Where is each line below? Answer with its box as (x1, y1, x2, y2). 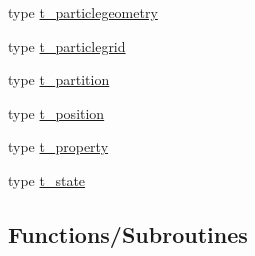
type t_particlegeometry (8, 2, 158, 22)
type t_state (8, 169, 86, 190)
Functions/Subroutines (8, 218, 248, 249)
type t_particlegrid (8, 35, 126, 56)
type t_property (8, 136, 109, 157)
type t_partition (8, 69, 110, 90)
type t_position (8, 102, 105, 123)
